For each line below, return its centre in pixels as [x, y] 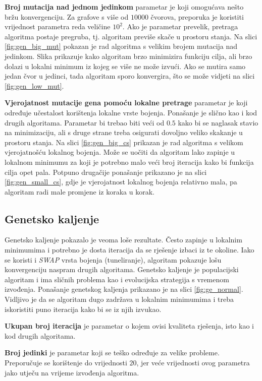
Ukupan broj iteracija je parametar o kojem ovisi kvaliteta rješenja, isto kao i [129, 326]
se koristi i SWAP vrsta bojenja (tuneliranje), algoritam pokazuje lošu [113, 259]
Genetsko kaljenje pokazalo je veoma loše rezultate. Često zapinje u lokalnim [123, 240]
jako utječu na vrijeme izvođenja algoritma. [72, 372]
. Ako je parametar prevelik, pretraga [180, 26]
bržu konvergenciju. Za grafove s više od [67, 16]
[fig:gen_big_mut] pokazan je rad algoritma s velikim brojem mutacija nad [121, 46]
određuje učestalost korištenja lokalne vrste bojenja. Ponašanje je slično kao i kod [131, 112]
